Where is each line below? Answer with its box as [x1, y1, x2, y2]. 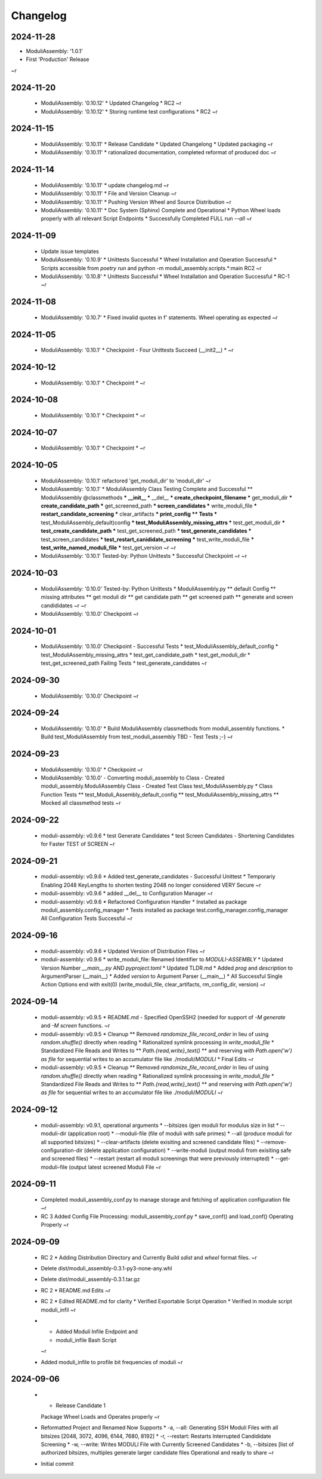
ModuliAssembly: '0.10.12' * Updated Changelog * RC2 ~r [41, 99, 182, 107]
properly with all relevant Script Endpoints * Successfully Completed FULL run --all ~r [41, 215, 252, 222]
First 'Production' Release [26, 56, 89, 63]
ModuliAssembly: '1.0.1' [26, 48, 83, 55]
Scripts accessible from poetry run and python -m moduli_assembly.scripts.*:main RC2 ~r [41, 264, 262, 271]
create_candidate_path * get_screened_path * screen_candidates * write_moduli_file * [41, 502, 258, 509]
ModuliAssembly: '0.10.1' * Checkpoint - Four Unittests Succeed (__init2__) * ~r [41, 347, 234, 354]
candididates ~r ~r [41, 601, 86, 609]
